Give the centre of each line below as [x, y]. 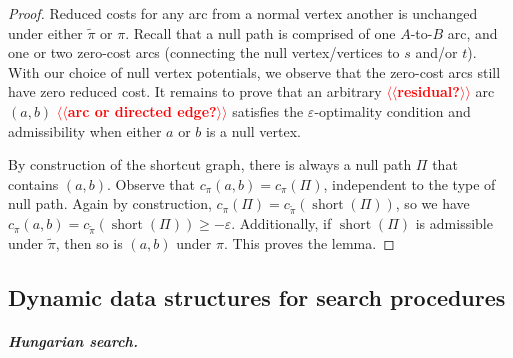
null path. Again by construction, [110, 203]
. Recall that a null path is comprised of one [260, 32]
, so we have [432, 203]
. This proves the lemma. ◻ [309, 242]
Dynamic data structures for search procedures [257, 296]
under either [45, 32]
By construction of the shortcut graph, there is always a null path [210, 164]
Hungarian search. [73, 340]
